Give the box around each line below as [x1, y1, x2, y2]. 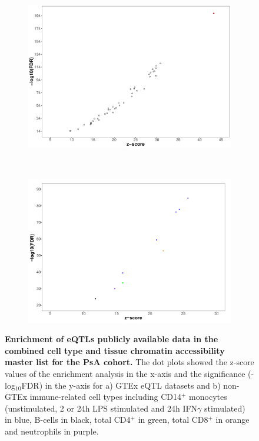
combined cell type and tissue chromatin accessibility [5, 344, 225, 356]
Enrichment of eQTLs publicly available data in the [5, 333, 218, 345]
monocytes [189, 390, 227, 403]
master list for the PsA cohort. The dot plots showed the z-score [5, 356, 254, 368]
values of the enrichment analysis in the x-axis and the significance [5, 367, 245, 379]
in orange [215, 413, 250, 426]
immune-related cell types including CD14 [29, 390, 182, 403]
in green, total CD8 [138, 413, 208, 426]
